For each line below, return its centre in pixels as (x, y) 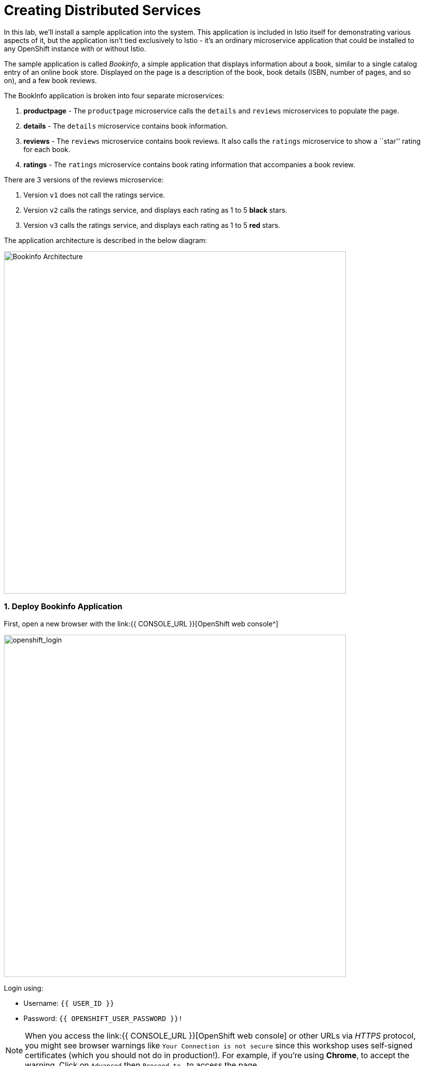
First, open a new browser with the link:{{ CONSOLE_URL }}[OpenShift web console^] (141, 623)
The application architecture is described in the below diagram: (106, 240)
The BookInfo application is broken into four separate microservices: (114, 95)
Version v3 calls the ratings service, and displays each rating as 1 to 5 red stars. (152, 225)
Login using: (24, 988)
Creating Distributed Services (103, 10)
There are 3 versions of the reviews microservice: (84, 179)
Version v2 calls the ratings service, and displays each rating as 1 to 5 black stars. (155, 210)
